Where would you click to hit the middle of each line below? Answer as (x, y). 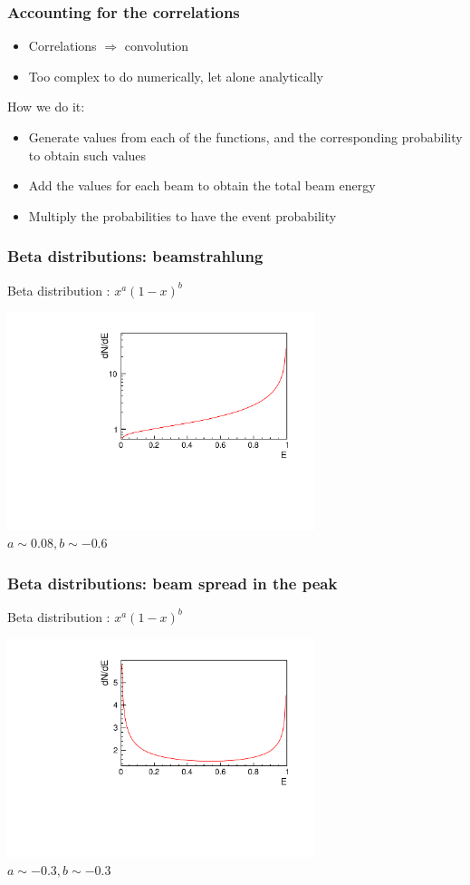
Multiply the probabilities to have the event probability (182, 215)
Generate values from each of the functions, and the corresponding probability (245, 137)
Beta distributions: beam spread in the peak (173, 583)
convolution (157, 46)
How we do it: (46, 107)
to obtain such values (87, 155)
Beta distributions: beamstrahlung (135, 256)
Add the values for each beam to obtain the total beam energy (202, 185)
